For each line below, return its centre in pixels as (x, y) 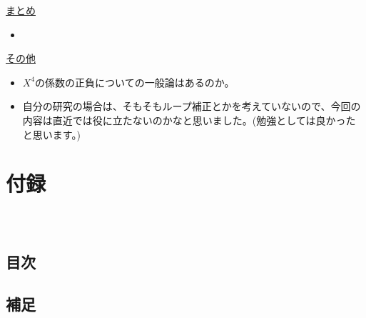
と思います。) (51, 134)
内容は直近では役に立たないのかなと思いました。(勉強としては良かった (189, 120)
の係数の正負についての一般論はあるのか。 (135, 82)
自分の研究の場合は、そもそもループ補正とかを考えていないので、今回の (192, 106)
